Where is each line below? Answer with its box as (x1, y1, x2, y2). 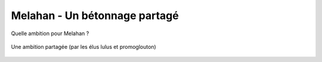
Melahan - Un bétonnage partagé (11, 9, 179, 22)
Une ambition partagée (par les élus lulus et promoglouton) (11, 43, 156, 50)
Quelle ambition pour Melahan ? (11, 30, 89, 37)
